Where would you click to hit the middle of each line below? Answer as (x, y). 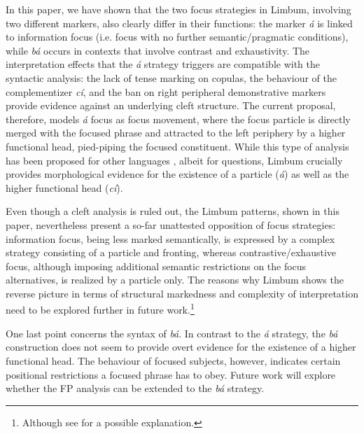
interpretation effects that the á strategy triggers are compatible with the (163, 64)
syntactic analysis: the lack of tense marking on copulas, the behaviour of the (171, 77)
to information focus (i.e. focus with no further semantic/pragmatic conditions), (177, 37)
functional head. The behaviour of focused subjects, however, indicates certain (173, 360)
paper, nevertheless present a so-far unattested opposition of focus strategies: (171, 224)
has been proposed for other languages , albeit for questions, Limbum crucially (174, 160)
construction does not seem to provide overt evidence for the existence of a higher (181, 347)
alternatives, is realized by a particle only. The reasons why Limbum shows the (175, 280)
